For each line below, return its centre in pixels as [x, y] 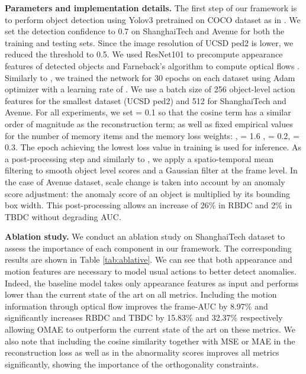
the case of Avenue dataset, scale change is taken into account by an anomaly [145, 181]
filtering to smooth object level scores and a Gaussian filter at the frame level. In [151, 170]
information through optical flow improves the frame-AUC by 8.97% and [136, 306]
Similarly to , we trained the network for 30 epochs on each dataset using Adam [150, 77]
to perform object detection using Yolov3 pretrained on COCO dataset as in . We [153, 19]
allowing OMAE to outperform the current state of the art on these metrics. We [150, 329]
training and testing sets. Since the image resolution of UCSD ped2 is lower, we [149, 42]
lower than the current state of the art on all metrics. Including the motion [141, 294]
